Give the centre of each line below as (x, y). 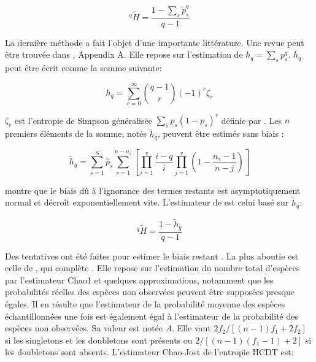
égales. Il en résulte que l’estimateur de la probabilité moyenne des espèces (145, 304)
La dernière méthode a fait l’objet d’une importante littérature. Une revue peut (155, 42)
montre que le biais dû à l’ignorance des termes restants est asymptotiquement (153, 190)
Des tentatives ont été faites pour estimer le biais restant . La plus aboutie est (152, 256)
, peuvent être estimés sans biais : (221, 133)
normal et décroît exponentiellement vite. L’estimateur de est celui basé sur (147, 202)
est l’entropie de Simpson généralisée (83, 120)
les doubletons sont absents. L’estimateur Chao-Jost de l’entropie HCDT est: (149, 352)
